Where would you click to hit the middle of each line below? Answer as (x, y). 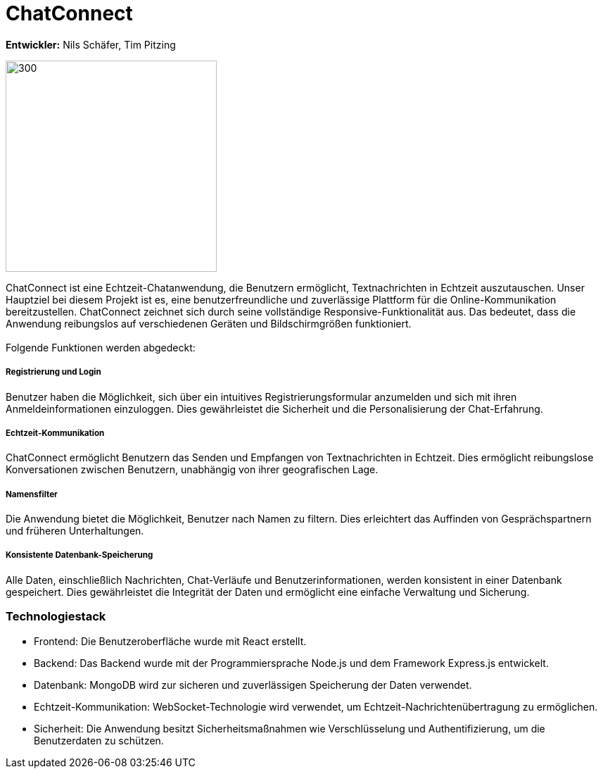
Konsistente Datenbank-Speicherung (80, 555)
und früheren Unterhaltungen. (75, 531)
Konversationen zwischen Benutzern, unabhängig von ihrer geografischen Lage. (192, 470)
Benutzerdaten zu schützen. (99, 740)
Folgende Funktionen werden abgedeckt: (101, 347)
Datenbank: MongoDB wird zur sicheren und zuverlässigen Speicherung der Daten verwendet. (253, 685)
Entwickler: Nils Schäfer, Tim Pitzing (91, 44)
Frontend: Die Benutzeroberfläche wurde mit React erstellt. (170, 641)
